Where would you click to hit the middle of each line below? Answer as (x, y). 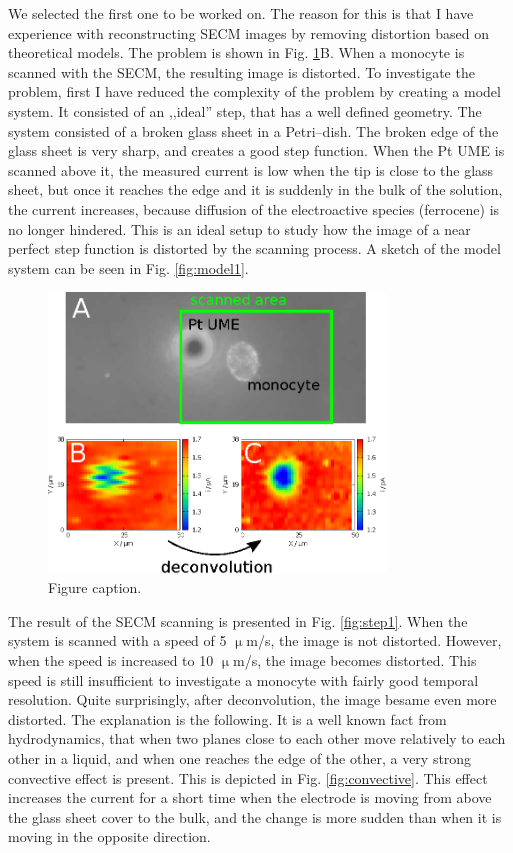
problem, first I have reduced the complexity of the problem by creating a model (254, 91)
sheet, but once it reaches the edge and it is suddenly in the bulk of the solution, (255, 189)
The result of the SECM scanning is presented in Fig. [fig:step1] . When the (238, 620)
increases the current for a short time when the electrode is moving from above (250, 797)
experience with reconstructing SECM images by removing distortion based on (248, 32)
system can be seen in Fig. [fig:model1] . (128, 267)
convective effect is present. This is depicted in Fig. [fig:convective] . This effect (248, 777)
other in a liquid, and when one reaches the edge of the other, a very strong (240, 757)
